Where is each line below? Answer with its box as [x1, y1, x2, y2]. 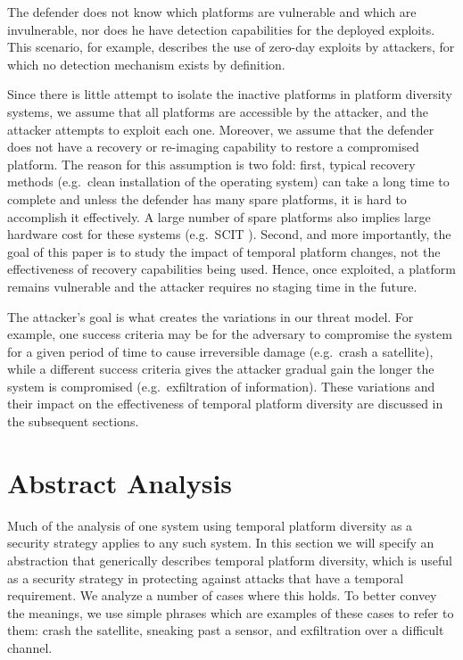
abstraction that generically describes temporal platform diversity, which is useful [7, 550, 452, 569]
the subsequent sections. [7, 412, 139, 431]
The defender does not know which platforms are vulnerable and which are [7, 3, 417, 21]
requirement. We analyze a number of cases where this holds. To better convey [7, 586, 437, 605]
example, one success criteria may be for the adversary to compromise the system [7, 325, 452, 343]
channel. [7, 638, 53, 656]
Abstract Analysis [7, 464, 233, 500]
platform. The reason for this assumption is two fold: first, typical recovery [7, 154, 416, 173]
